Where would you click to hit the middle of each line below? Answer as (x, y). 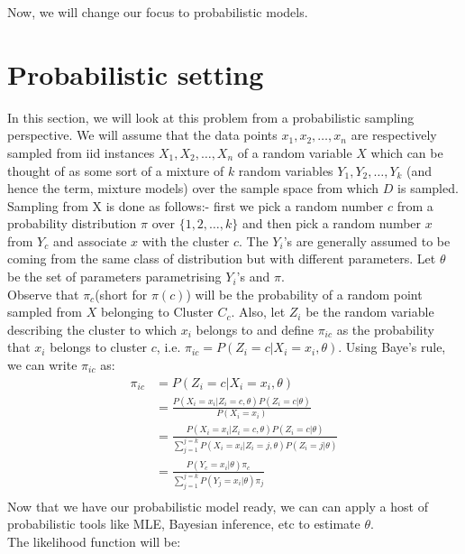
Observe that (43, 294)
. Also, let (258, 312)
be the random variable (370, 312)
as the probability (385, 329)
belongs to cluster (99, 347)
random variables (286, 170)
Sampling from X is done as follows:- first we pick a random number (196, 205)
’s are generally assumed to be (367, 240)
